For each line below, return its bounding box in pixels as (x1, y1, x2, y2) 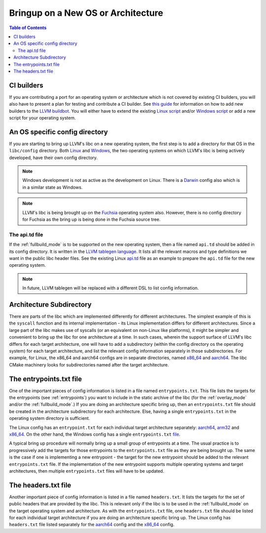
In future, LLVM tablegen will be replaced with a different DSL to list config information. (22, 285, 199, 291)
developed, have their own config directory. (9, 155, 98, 161)
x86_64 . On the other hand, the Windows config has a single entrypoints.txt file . (9, 431, 181, 437)
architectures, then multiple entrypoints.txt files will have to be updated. (9, 468, 165, 474)
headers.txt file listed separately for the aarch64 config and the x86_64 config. (9, 522, 175, 528)
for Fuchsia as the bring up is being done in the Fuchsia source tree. (22, 216, 161, 222)
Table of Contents (9, 25, 47, 31)
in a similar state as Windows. (22, 184, 83, 190)
